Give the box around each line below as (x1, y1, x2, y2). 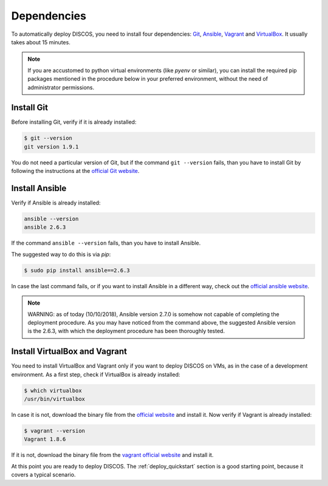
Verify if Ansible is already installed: (11, 199, 101, 206)
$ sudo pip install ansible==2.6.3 (24, 267, 130, 274)
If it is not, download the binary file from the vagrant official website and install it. (11, 451, 214, 459)
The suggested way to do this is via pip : (11, 251, 111, 258)
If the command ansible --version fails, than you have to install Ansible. (11, 240, 201, 247)
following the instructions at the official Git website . (11, 167, 140, 175)
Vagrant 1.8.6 (24, 436, 66, 443)
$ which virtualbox (24, 387, 82, 394)
